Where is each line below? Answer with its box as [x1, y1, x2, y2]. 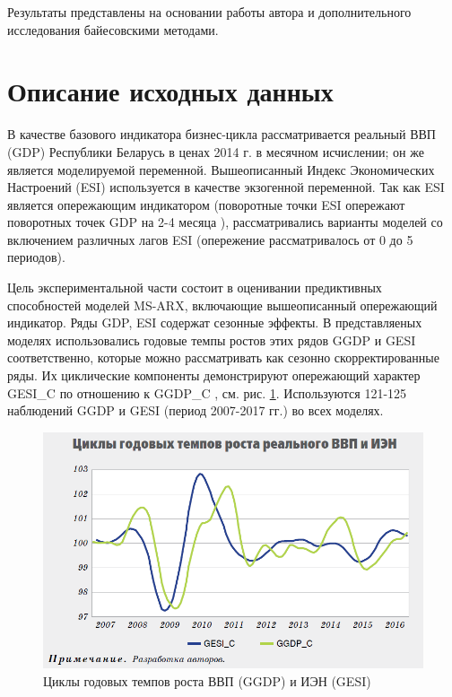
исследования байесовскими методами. [7, 20, 219, 39]
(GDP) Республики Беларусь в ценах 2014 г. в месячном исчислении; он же [7, 142, 424, 161]
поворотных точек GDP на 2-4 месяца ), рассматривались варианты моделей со [7, 213, 443, 231]
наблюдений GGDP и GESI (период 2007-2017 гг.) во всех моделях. [7, 401, 384, 420]
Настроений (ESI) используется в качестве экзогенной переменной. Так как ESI [7, 178, 445, 196]
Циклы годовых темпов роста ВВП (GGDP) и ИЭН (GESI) [43, 671, 371, 690]
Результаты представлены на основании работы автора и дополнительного [7, 3, 412, 21]
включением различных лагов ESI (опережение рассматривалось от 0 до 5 [7, 230, 413, 248]
